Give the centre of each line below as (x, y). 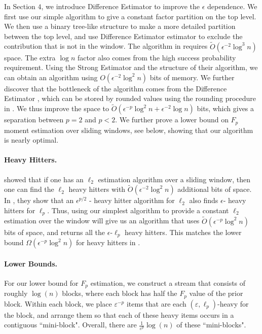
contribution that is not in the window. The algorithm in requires (106, 46)
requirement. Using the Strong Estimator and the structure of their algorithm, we (131, 67)
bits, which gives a (226, 108)
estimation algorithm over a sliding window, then (174, 179)
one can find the (29, 189)
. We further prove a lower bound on (172, 120)
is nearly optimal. (31, 140)
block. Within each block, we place (58, 303)
